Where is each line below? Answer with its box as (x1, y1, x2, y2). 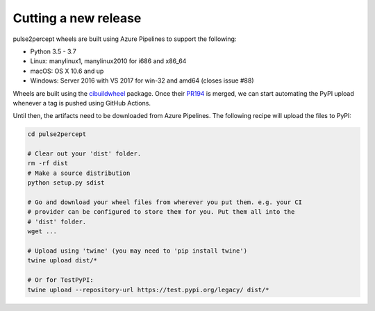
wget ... (27, 228, 58, 235)
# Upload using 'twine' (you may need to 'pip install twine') (27, 246, 248, 255)
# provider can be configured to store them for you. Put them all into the (27, 208, 295, 216)
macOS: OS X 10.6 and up (30, 67, 104, 75)
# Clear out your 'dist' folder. (27, 150, 142, 158)
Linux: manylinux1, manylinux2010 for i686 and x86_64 (30, 57, 187, 65)
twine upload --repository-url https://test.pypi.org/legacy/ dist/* (27, 285, 269, 294)
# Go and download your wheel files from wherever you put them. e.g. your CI (27, 199, 302, 206)
